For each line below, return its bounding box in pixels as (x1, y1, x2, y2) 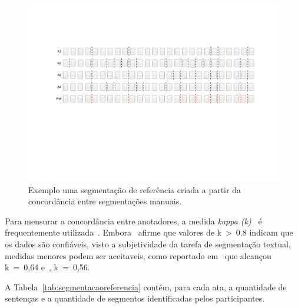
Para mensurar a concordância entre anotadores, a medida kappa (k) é (5, 214, 262, 227)
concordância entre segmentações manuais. (28, 195, 182, 207)
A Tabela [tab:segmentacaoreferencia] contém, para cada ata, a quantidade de (5, 280, 287, 293)
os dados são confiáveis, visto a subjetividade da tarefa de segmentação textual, (5, 238, 291, 250)
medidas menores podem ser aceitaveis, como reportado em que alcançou (5, 249, 271, 261)
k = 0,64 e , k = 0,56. (5, 261, 90, 273)
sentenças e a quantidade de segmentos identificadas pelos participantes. (5, 292, 265, 304)
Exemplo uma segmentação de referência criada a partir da (28, 183, 241, 196)
